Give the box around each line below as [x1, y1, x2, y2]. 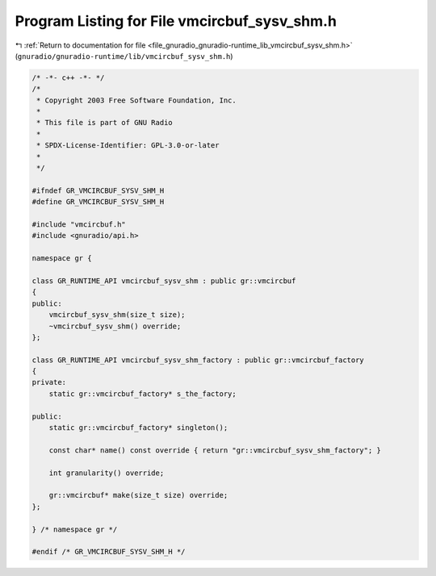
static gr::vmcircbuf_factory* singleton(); [48, 424, 228, 432]
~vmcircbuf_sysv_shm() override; [48, 321, 182, 331]
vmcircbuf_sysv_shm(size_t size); [48, 311, 186, 319]
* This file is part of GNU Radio [36, 118, 173, 127]
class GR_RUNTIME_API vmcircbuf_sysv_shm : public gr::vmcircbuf [31, 276, 296, 286]
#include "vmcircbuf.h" [31, 220, 127, 229]
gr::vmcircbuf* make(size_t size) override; [48, 490, 228, 500]
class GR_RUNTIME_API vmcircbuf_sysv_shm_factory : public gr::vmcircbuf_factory [31, 355, 365, 365]
